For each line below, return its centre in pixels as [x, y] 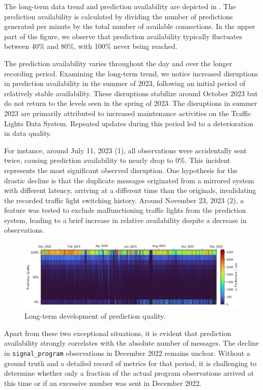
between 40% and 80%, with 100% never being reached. [91, 46]
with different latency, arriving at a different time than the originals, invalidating [130, 190]
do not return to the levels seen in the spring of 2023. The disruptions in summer [131, 103]
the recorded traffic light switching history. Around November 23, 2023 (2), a [124, 200]
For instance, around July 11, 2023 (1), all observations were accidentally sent [125, 150]
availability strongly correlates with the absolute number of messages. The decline [132, 343]
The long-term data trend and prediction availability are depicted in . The [120, 6]
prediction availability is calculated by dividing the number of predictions [119, 16]
